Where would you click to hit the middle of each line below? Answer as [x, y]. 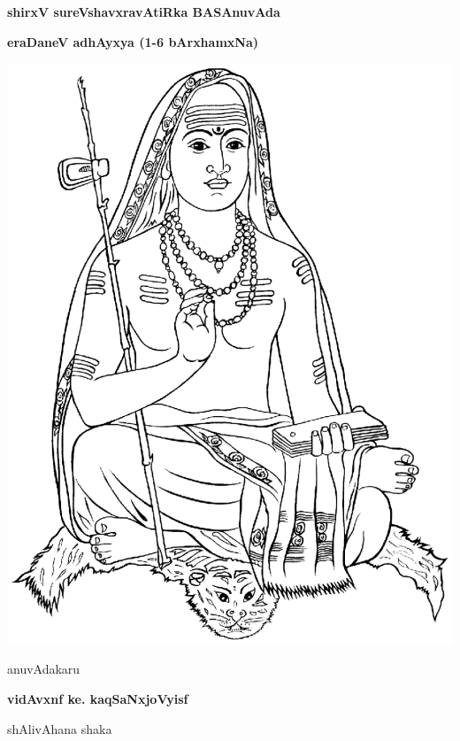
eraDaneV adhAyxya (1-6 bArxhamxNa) [133, 41]
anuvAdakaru [44, 669]
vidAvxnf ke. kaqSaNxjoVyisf [98, 698]
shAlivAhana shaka [60, 728]
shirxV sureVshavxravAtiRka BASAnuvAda [144, 12]
